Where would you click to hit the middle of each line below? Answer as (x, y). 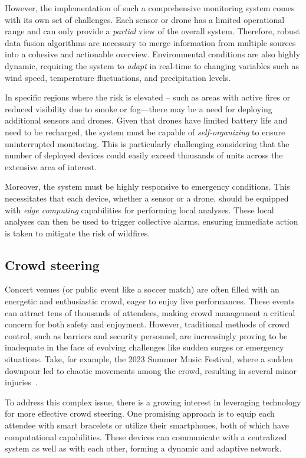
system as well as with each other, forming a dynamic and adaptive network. (143, 448)
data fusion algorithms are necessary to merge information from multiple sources (150, 42)
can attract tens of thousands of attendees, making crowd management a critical (150, 312)
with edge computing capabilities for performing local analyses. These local (139, 209)
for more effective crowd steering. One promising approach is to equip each (140, 413)
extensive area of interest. (51, 166)
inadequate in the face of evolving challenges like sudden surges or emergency (144, 347)
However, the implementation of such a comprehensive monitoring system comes (150, 8)
